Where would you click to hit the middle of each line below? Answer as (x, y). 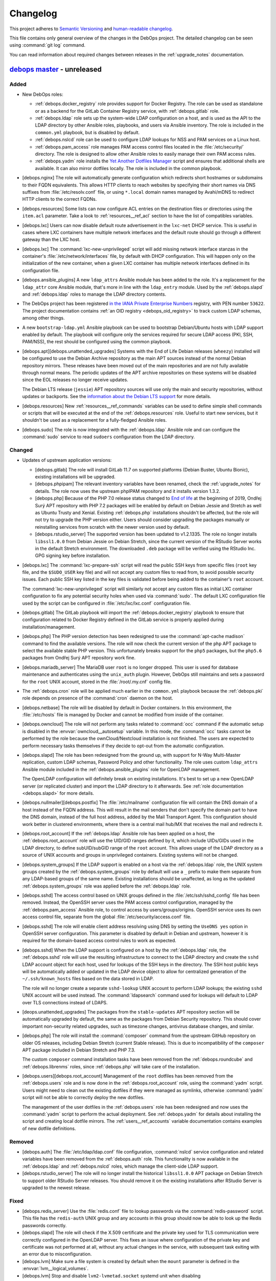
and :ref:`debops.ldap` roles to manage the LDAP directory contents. (94, 294)
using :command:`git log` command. (48, 45)
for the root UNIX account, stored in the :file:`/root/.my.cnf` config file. (97, 681)
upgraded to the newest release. (56, 1187)
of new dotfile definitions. (49, 1128)
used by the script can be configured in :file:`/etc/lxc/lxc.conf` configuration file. (107, 603)
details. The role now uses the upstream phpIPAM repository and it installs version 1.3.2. (128, 491)
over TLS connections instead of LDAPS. (65, 1002)
